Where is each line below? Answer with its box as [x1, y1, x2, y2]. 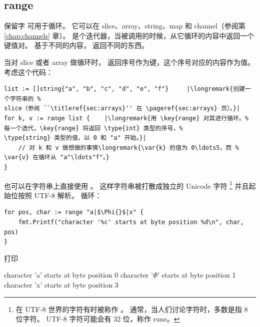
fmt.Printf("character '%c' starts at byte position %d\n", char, [18, 218, 244, 226]
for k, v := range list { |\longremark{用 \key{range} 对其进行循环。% [4, 114, 248, 122]
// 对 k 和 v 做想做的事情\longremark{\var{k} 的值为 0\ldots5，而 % [18, 144, 239, 151]
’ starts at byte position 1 [157, 270, 236, 280]
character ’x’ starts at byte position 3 [4, 279, 118, 290]
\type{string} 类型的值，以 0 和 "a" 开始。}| [4, 134, 146, 142]
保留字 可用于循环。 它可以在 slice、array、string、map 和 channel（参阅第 [4, 20, 245, 31]
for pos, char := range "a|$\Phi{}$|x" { [4, 209, 144, 216]
